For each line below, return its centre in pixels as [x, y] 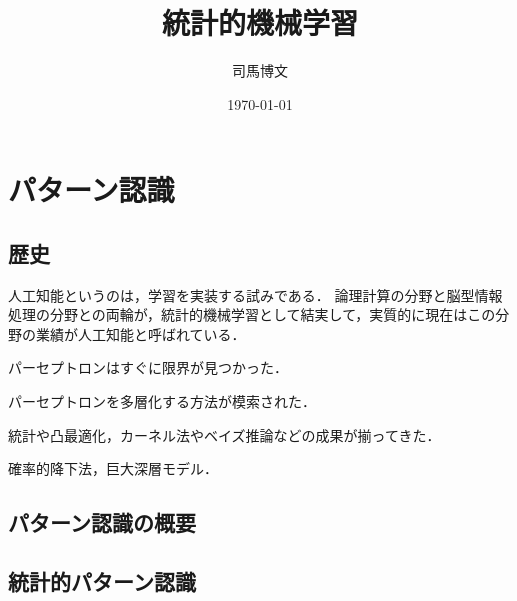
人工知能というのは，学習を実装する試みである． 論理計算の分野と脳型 [241, 294]
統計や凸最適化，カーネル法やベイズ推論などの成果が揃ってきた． [224, 434]
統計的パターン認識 [102, 581]
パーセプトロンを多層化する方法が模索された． [162, 401]
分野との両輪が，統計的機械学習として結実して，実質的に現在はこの [272, 314]
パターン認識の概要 [102, 522]
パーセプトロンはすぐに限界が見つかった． [148, 367]
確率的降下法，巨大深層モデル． [113, 468]
